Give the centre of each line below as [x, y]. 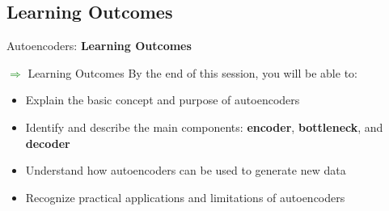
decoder [48, 143]
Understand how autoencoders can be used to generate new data [186, 170]
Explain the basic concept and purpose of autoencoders [163, 100]
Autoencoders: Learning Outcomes [99, 46]
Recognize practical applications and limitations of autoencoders [185, 197]
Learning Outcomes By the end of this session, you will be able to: [192, 72]
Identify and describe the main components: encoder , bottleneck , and [204, 127]
